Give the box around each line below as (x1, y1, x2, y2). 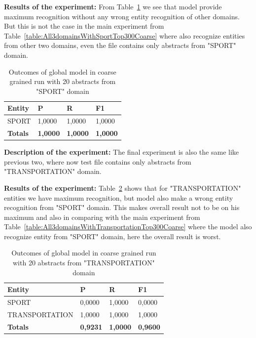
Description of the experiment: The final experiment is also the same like (4, 147, 239, 157)
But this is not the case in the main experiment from (4, 21, 164, 31)
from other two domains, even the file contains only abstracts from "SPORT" (4, 40, 236, 50)
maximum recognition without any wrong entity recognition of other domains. (4, 11, 240, 21)
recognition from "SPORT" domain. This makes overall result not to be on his (4, 202, 240, 212)
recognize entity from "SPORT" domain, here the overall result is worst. (4, 231, 221, 241)
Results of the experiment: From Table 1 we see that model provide (4, 1, 222, 11)
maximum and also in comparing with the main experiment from (4, 211, 200, 222)
